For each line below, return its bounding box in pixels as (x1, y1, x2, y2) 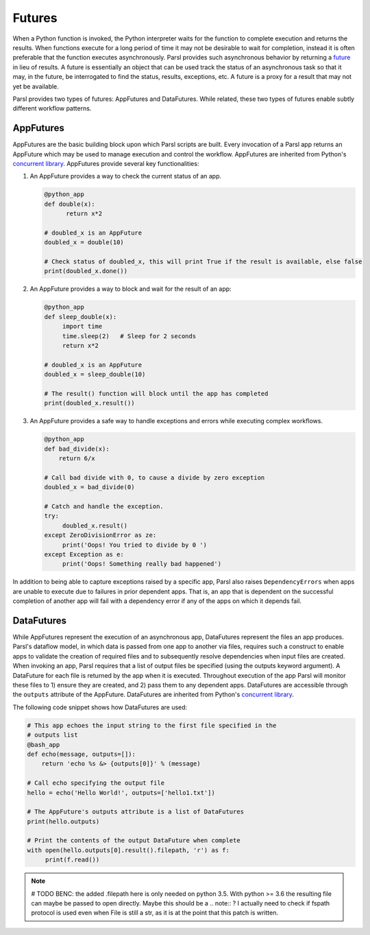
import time (62, 322, 103, 331)
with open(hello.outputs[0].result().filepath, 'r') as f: (27, 846, 230, 854)
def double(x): (44, 200, 95, 208)
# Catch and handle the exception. (44, 503, 164, 510)
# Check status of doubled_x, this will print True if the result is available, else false (44, 258, 362, 265)
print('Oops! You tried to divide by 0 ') (62, 541, 207, 549)
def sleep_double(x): (44, 313, 117, 320)
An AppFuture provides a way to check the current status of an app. (29, 172, 222, 180)
